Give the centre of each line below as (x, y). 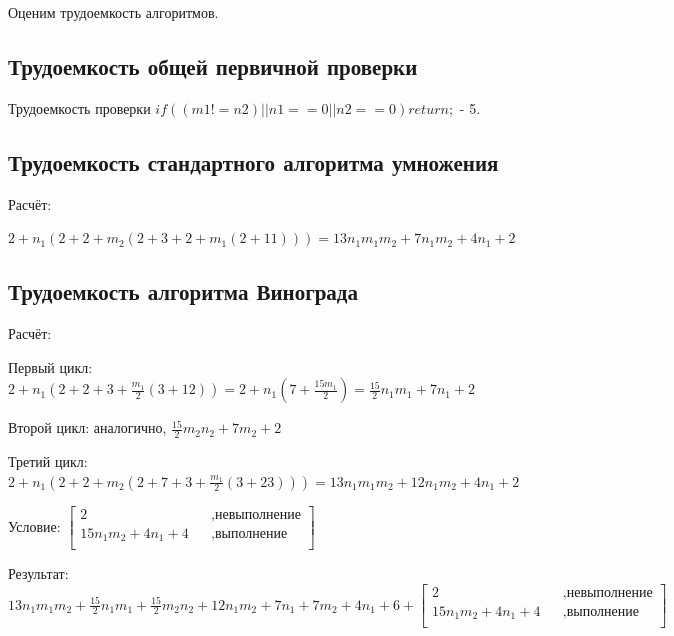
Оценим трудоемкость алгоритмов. (113, 12)
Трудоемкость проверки (79, 107)
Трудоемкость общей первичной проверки (213, 65)
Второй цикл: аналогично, (87, 427)
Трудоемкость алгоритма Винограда (183, 291)
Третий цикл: (48, 461)
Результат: (38, 573)
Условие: (34, 525)
